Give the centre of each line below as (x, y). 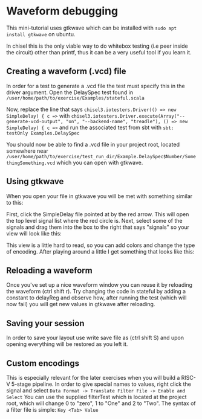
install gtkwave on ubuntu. (41, 34)
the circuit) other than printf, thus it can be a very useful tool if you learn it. (99, 52)
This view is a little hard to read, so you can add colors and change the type (101, 245)
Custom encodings (43, 363)
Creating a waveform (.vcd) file (66, 72)
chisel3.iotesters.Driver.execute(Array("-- (128, 116)
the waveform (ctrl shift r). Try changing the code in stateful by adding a (96, 292)
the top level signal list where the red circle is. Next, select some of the (94, 220)
